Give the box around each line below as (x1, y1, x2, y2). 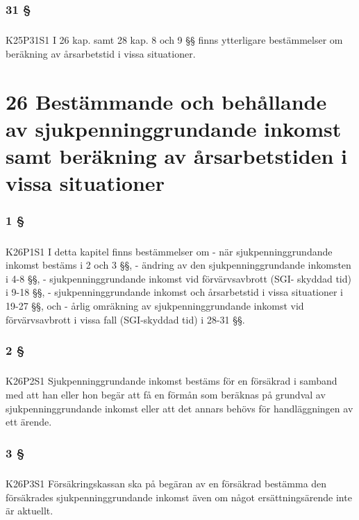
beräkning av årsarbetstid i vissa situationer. (6, 46, 196, 60)
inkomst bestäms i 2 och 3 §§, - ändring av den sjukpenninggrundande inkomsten (6, 258, 351, 272)
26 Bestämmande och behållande (6, 87, 327, 115)
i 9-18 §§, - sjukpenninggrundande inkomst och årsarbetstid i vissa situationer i (6, 285, 344, 299)
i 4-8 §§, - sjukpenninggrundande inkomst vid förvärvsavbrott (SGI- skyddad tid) (6, 271, 351, 285)
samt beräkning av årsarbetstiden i (6, 141, 347, 169)
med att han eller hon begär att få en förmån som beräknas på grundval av (6, 387, 326, 401)
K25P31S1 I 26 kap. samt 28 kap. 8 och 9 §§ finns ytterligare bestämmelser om (6, 33, 343, 47)
